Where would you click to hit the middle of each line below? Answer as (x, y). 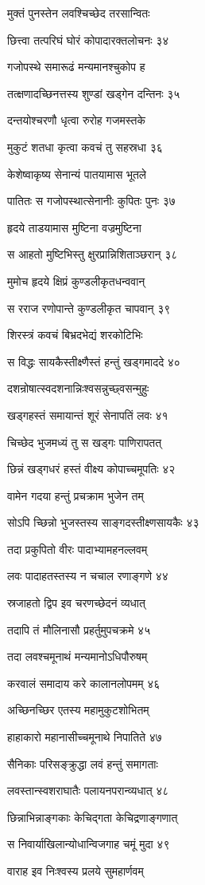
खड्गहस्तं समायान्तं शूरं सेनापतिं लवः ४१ (88, 415)
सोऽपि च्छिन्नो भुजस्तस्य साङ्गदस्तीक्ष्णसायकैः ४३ (103, 522)
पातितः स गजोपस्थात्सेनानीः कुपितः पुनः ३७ (91, 201)
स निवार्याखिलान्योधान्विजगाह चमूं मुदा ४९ (89, 844)
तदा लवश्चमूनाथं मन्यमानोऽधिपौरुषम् (77, 656)
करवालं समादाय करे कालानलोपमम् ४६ (84, 683)
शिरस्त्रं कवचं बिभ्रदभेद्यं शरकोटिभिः (75, 335)
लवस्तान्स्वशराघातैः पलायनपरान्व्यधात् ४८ (88, 790)
